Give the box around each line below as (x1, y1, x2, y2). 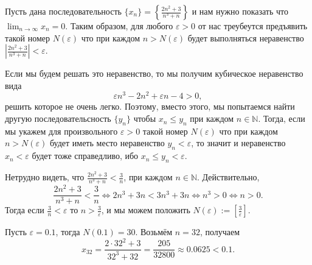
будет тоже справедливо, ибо (32, 149, 139, 162)
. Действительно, (197, 171, 260, 183)
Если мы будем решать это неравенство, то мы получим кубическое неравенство (5, 67, 303, 80)
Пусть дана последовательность (5, 5, 122, 17)
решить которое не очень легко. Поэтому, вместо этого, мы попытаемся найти (5, 100, 295, 113)
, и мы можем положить (101, 203, 190, 216)
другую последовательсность (5, 112, 111, 125)
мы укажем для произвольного (5, 124, 118, 137)
